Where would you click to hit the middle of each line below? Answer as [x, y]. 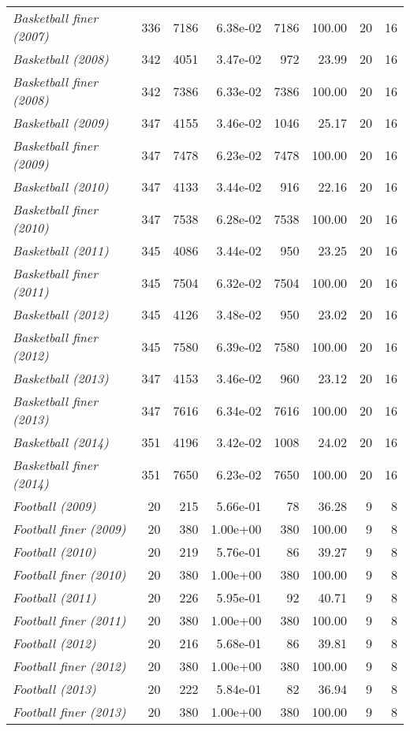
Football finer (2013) [69, 712]
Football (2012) [54, 643]
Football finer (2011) [69, 620]
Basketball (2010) [61, 186]
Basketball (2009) [61, 123]
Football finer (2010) [69, 574]
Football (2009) [54, 506]
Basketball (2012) [61, 314]
